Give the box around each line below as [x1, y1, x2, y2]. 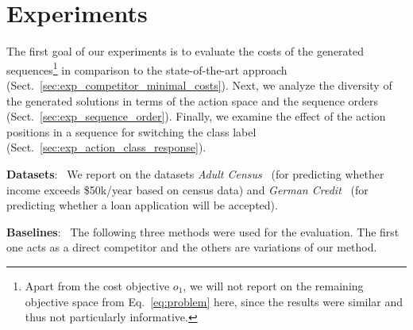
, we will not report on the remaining [183, 277, 364, 294]
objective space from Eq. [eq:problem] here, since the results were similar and [25, 293, 403, 309]
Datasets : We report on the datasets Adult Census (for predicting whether [6, 165, 384, 182]
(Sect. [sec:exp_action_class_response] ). [6, 139, 206, 155]
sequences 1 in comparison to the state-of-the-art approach [6, 59, 288, 78]
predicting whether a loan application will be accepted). [6, 197, 278, 213]
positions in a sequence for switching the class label [6, 123, 257, 140]
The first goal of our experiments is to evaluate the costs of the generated [6, 43, 365, 59]
